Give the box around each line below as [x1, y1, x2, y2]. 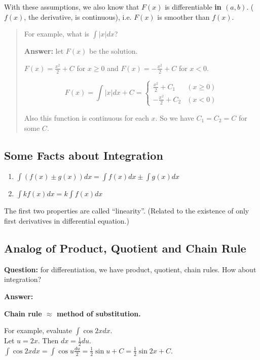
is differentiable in [165, 2, 221, 12]
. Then [38, 335, 59, 346]
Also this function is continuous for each [24, 112, 149, 123]
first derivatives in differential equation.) [4, 215, 129, 226]
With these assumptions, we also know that [4, 2, 139, 12]
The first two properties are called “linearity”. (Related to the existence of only [4, 205, 249, 216]
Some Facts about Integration [4, 147, 163, 163]
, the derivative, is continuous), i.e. [24, 11, 132, 22]
